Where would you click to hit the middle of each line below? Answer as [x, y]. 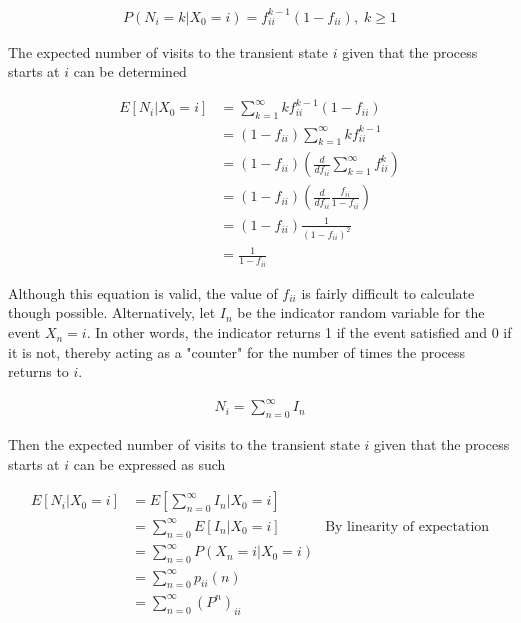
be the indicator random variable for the [361, 312]
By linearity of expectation [407, 526]
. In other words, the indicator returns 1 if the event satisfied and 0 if [299, 332]
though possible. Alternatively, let [112, 312]
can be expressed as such [149, 463]
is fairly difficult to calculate [388, 292]
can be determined [130, 71]
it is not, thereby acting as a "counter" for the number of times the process [237, 351]
